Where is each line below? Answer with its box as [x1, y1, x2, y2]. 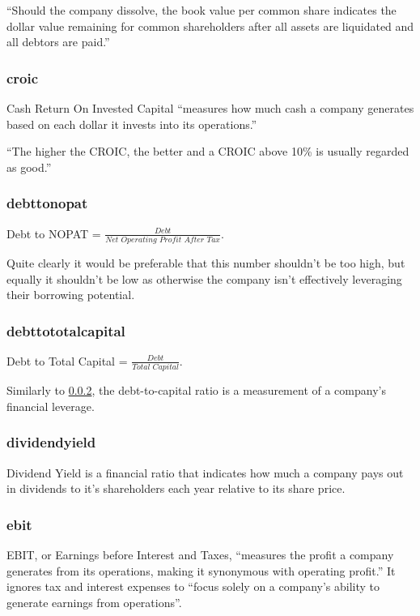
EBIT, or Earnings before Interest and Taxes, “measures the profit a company [6, 546, 394, 563]
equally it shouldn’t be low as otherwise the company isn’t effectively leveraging [6, 270, 402, 287]
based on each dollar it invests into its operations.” [6, 115, 257, 132]
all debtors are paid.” [6, 33, 110, 50]
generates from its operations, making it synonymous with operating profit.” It [6, 562, 396, 579]
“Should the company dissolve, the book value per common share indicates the [6, 2, 397, 18]
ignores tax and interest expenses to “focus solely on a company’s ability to [6, 578, 380, 595]
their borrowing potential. [6, 286, 135, 303]
